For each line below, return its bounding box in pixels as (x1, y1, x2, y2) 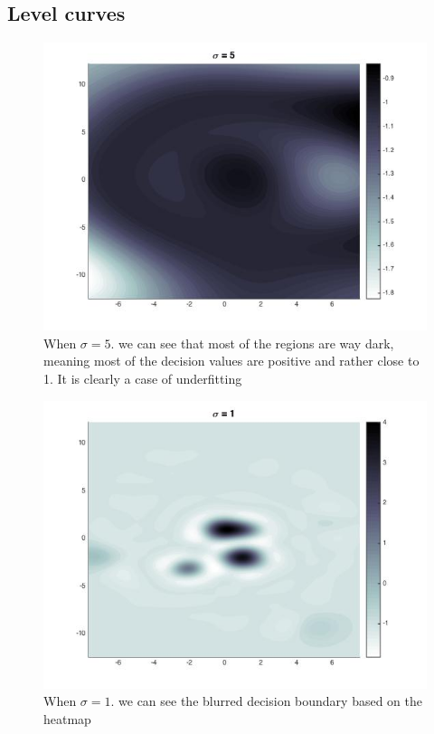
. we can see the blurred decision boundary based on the (110, 691, 423, 710)
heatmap (43, 709, 91, 728)
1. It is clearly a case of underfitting (43, 368, 242, 387)
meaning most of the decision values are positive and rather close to (43, 351, 420, 370)
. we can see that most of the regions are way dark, (110, 333, 394, 352)
